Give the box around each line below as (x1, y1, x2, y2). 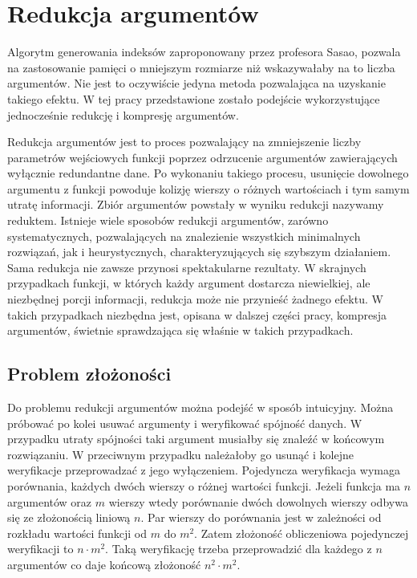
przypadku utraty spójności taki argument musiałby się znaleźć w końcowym (7, 430, 385, 447)
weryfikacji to (7, 540, 74, 557)
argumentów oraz (7, 493, 92, 510)
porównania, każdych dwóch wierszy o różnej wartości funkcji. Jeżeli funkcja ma (7, 477, 401, 494)
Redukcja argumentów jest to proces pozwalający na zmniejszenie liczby (7, 133, 362, 150)
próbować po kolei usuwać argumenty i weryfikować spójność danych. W (7, 414, 362, 431)
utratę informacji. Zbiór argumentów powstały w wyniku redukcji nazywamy (7, 196, 384, 213)
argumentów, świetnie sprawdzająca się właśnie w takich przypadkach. (7, 322, 354, 339)
